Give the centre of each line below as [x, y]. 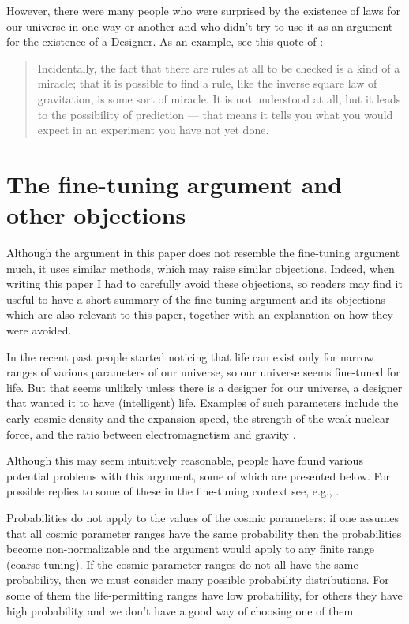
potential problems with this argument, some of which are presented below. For [199, 475]
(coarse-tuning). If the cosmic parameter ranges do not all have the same [182, 564]
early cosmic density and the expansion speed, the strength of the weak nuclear [198, 418]
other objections [96, 215]
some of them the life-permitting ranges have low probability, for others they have [204, 594]
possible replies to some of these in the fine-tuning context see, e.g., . [173, 491]
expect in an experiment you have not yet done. [153, 130]
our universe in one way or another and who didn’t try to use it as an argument [200, 26]
